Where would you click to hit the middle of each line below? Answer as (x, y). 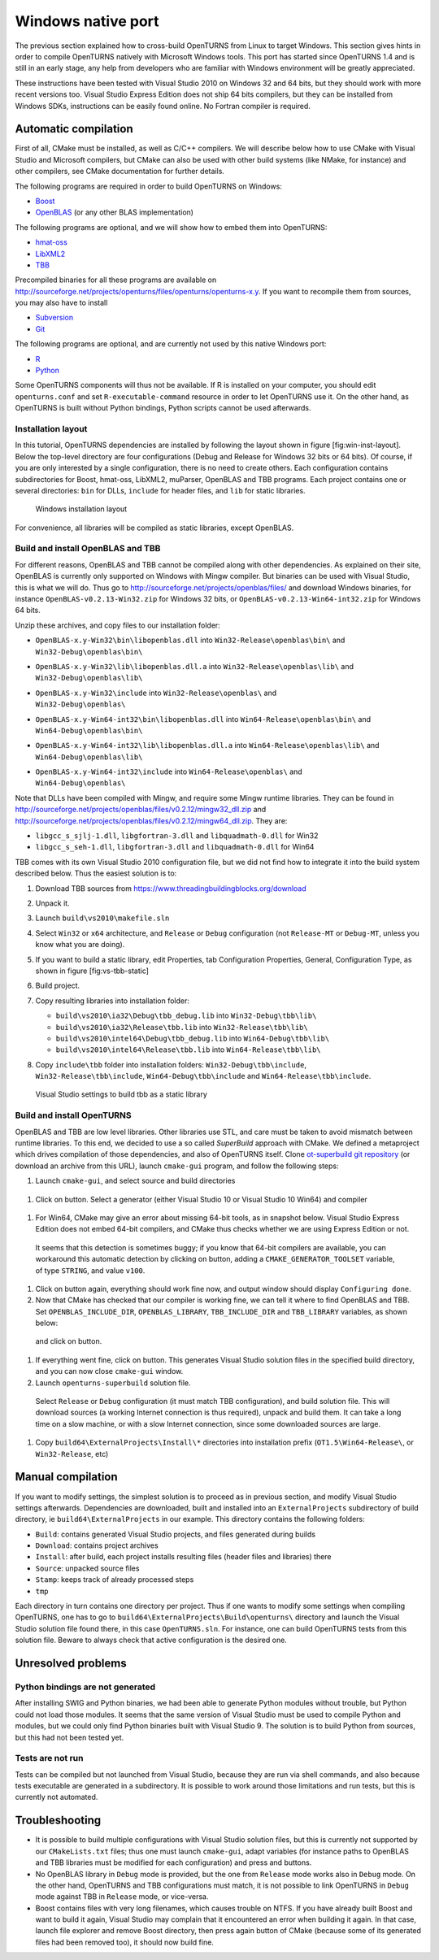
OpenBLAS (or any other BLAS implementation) (115, 212)
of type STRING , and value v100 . (90, 1270)
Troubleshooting (58, 1821)
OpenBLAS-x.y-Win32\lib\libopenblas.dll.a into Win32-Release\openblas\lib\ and (194, 666)
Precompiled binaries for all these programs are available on (116, 280)
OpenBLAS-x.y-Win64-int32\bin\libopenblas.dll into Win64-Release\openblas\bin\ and (203, 719)
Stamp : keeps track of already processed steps (115, 1580)
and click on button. (69, 1341)
